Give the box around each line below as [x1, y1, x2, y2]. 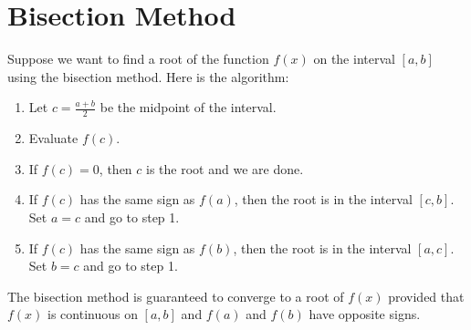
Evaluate [28, 129, 78, 148]
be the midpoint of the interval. [99, 98, 277, 117]
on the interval [313, 49, 395, 68]
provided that [388, 286, 465, 305]
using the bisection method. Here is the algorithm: [7, 67, 289, 86]
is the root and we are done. [146, 159, 304, 178]
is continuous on [47, 304, 138, 324]
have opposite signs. [309, 304, 421, 324]
